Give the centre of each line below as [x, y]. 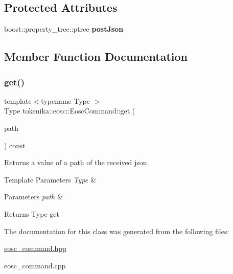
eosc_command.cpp [35, 265]
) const [15, 145]
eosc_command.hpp [35, 248]
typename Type [65, 100]
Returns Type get [32, 213]
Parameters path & [33, 197]
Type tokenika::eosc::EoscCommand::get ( [70, 111]
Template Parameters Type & [50, 179]
